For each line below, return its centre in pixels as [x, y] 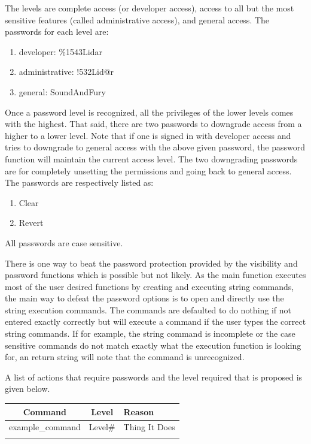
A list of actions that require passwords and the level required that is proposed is [154, 377]
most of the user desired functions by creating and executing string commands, [150, 286]
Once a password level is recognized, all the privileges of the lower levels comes [149, 112]
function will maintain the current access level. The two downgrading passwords [151, 158]
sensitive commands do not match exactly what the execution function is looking [153, 345]
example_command [45, 427]
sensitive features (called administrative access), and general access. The [137, 19]
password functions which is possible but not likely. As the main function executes [155, 275]
